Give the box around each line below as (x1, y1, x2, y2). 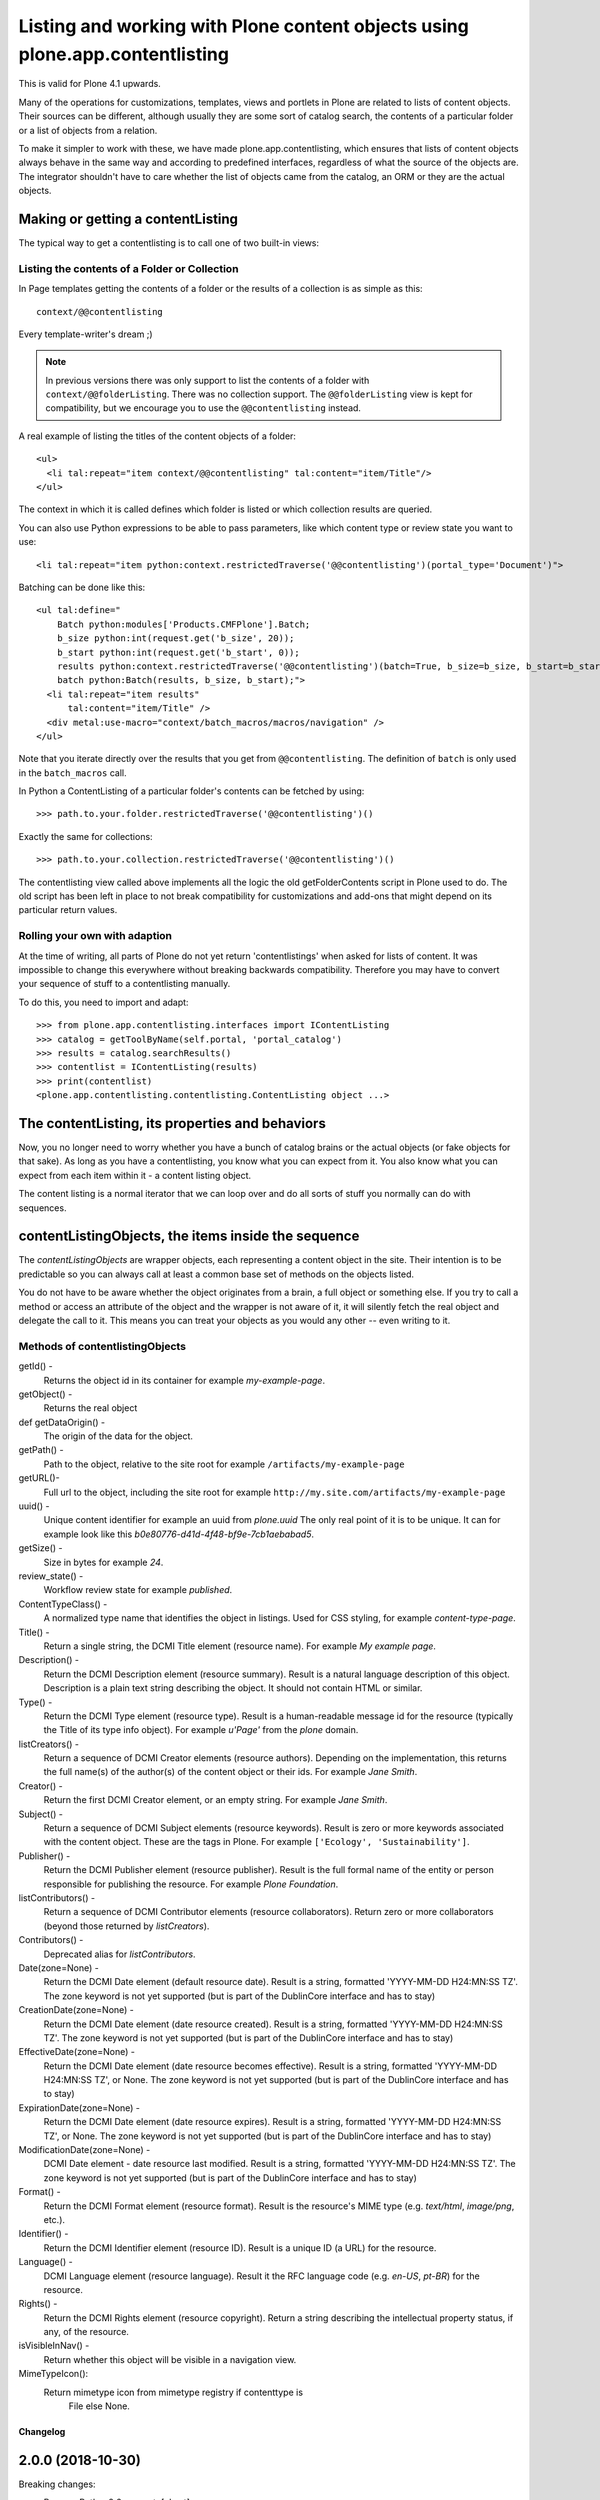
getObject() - (18, 1388, 73, 1400)
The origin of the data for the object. (43, 1430, 194, 1442)
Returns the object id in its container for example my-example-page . (43, 1374, 325, 1386)
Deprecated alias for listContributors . (43, 1948, 196, 1960)
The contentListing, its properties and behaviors (18, 1115, 327, 1132)
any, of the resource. (43, 2326, 130, 2338)
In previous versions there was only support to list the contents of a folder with (45, 374, 370, 386)
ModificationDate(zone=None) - (18, 2144, 151, 2156)
